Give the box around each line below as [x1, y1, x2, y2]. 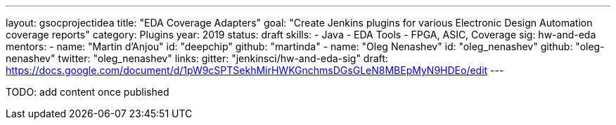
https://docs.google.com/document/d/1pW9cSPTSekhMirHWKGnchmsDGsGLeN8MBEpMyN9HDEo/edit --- [6, 64, 504, 76]
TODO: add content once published [6, 86, 169, 98]
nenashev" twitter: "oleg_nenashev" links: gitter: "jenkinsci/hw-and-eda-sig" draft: [6, 52, 388, 64]
